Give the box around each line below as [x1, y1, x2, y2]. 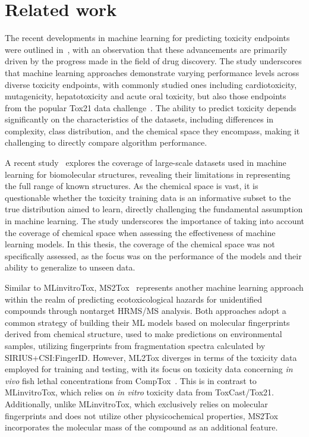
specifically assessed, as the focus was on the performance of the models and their [5, 249, 302, 262]
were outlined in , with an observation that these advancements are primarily [5, 43, 288, 55]
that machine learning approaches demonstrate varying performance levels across [5, 66, 299, 78]
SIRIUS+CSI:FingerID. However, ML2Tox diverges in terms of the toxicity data [5, 351, 297, 363]
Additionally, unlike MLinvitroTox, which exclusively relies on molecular [5, 397, 268, 410]
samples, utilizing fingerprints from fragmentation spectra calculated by [5, 339, 266, 351]
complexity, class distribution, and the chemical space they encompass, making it [5, 124, 300, 137]
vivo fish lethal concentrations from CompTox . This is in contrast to [5, 374, 257, 386]
